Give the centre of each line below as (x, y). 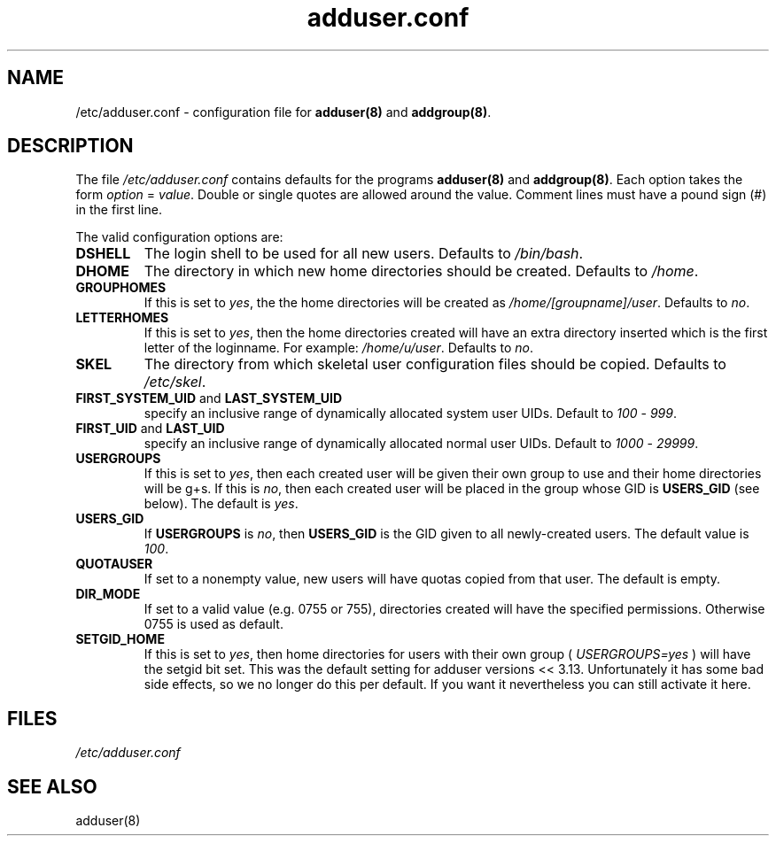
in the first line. (119, 210)
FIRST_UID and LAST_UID (150, 429)
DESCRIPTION (70, 146)
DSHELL (103, 254)
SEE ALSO (52, 786)
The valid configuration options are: (179, 237)
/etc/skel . (175, 382)
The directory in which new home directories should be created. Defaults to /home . (421, 271)
